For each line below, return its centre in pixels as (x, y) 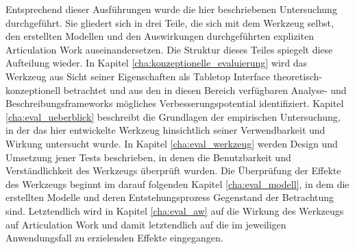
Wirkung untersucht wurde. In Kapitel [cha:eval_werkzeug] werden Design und (172, 143)
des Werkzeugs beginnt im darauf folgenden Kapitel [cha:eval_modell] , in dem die (177, 183)
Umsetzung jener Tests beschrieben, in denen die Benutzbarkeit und (148, 157)
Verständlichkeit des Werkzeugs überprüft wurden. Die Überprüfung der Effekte (173, 170)
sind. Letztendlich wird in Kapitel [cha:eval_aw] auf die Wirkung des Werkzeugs (175, 210)
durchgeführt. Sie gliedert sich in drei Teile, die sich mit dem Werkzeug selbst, (170, 22)
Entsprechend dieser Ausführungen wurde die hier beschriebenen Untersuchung (171, 9)
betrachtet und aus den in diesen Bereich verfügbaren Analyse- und (205, 90)
